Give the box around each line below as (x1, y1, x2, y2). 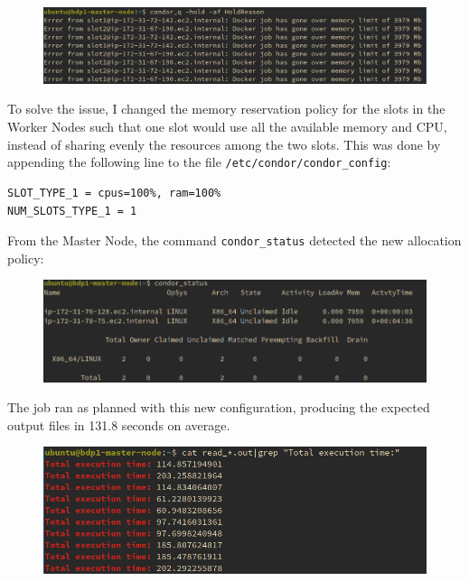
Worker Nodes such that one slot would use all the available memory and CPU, (7, 117, 447, 136)
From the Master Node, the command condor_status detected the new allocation (7, 231, 462, 250)
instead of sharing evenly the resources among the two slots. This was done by (7, 134, 441, 153)
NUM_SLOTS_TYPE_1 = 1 (7, 204, 137, 217)
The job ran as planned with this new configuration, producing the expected (7, 398, 430, 417)
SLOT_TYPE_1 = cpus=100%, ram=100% (7, 186, 221, 199)
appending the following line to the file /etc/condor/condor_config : (7, 152, 391, 171)
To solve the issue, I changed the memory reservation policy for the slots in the (7, 99, 446, 118)
